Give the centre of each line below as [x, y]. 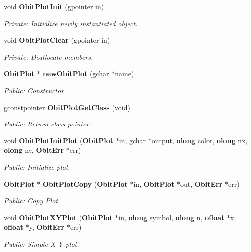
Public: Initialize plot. [37, 167]
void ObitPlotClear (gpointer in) [57, 40]
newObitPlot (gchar [76, 73]
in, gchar [132, 140]
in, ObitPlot [154, 184]
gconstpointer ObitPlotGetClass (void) [67, 107]
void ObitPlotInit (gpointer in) [54, 6]
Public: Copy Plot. [32, 200]
